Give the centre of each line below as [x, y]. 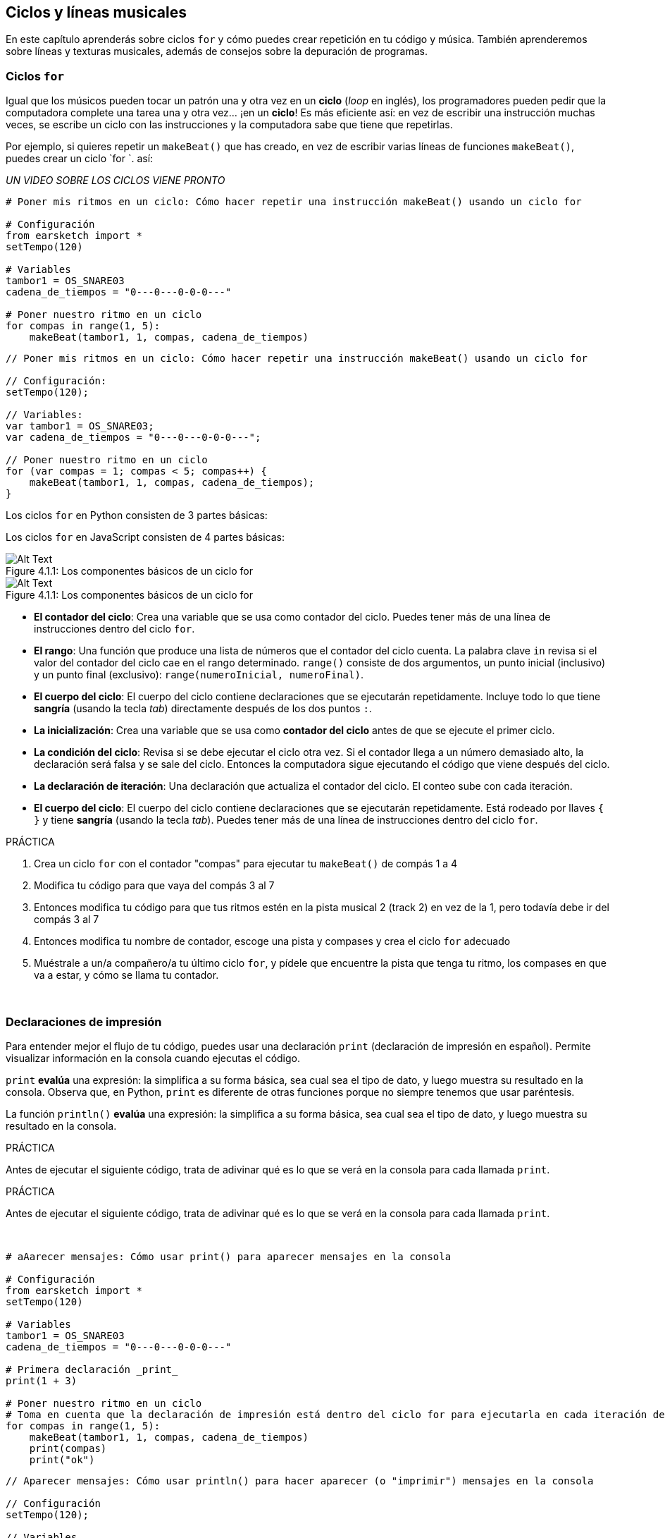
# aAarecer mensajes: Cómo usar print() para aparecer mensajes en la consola [229, 1256]
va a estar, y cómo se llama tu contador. [126, 975]
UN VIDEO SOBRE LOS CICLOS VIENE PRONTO [116, 181]
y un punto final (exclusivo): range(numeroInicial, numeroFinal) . [199, 675]
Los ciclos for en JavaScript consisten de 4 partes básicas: [145, 537]
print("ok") [62, 1459]
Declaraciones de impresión [84, 1021]
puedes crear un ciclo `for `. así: [80, 159]
